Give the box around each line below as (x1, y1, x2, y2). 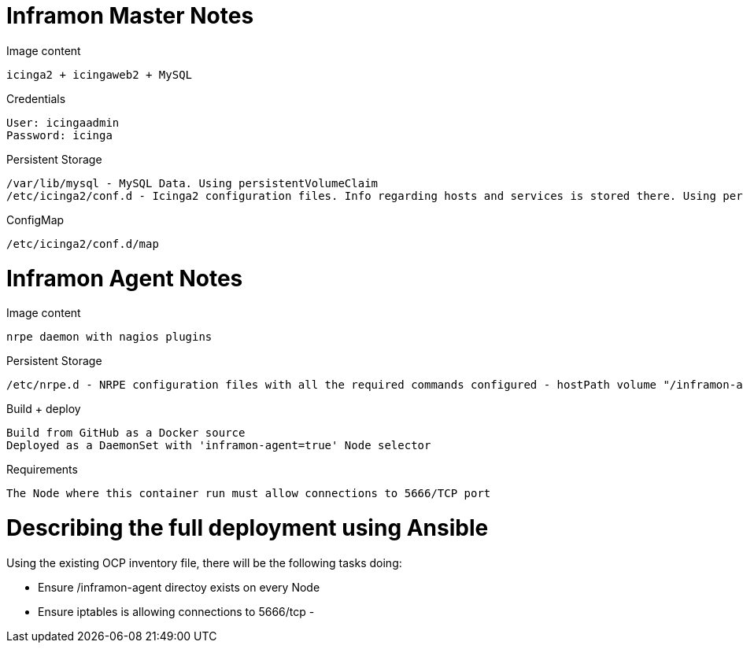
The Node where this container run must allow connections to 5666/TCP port (6, 487, 491, 500)
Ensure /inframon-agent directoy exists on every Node (38, 580, 320, 594)
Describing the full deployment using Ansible (6, 514, 489, 541)
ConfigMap (6, 212, 65, 227)
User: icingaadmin (6, 116, 120, 129)
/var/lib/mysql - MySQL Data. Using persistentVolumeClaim (6, 176, 379, 190)
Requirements (6, 463, 78, 477)
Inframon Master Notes (6, 2, 254, 29)
